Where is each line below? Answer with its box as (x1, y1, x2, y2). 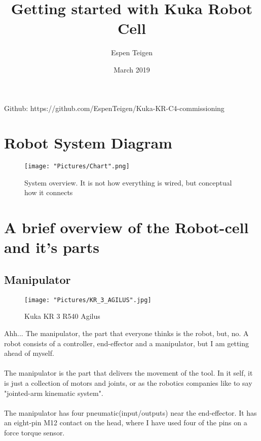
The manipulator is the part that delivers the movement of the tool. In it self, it (4, 367, 253, 378)
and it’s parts (4, 237, 100, 258)
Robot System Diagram (4, 132, 172, 153)
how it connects (24, 187, 73, 198)
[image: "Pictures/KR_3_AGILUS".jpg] (24, 296, 152, 304)
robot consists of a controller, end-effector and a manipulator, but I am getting (4, 338, 249, 348)
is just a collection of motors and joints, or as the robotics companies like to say (4, 378, 252, 388)
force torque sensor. (4, 427, 65, 438)
